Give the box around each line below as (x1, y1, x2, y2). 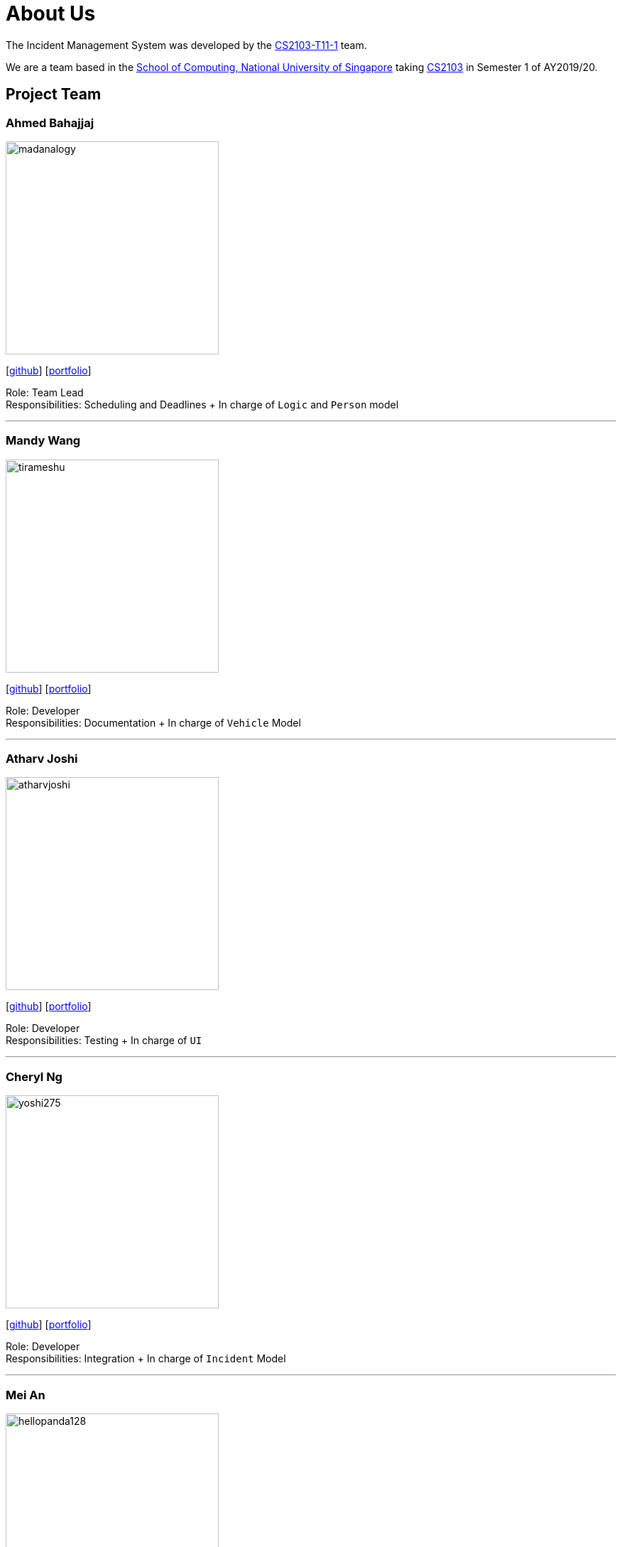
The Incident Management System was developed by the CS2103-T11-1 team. (6, 38, 367, 51)
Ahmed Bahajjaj (6, 115, 94, 130)
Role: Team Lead (6, 386, 84, 398)
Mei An (6, 1387, 45, 1402)
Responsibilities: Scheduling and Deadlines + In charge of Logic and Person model (6, 398, 399, 411)
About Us (6, 1, 96, 26)
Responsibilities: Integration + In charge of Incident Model (6, 1352, 286, 1365)
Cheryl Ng (6, 1069, 62, 1084)
